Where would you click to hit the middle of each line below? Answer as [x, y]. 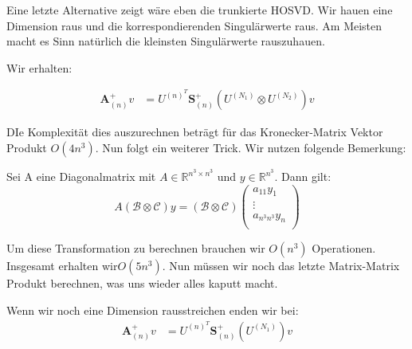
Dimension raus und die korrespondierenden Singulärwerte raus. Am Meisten [194, 25]
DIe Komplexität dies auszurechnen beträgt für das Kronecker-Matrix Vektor [195, 132]
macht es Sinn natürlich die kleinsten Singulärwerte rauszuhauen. [166, 41]
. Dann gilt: [303, 176]
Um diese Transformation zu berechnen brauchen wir [136, 248]
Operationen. [344, 248]
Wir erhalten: [39, 67]
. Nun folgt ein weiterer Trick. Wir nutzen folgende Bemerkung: [251, 147]
